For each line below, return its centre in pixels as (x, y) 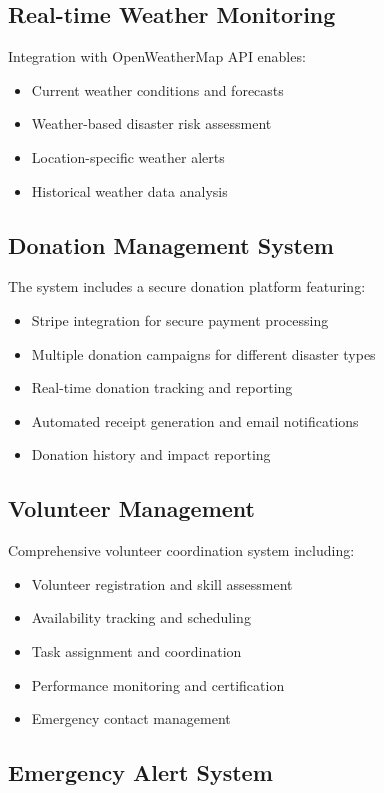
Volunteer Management (131, 508)
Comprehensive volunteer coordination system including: (181, 550)
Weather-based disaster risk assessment (151, 123)
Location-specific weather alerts (128, 156)
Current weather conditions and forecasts (157, 89)
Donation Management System (171, 244)
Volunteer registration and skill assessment (162, 583)
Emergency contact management (131, 718)
